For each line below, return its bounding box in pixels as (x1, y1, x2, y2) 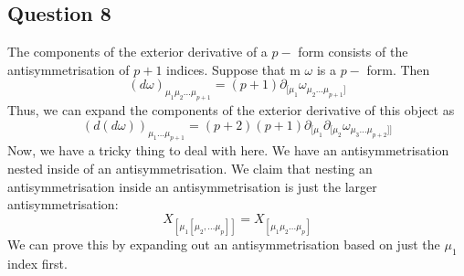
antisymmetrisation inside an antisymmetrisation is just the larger (7, 176, 377, 196)
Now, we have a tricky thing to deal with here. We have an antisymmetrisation (7, 141, 449, 160)
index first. (7, 253, 68, 272)
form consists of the (298, 42, 408, 61)
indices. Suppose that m (166, 59, 301, 79)
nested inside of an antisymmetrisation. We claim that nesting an (7, 159, 373, 178)
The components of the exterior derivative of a (7, 42, 268, 61)
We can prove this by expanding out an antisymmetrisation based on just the (7, 235, 440, 254)
